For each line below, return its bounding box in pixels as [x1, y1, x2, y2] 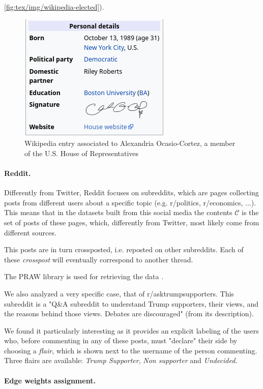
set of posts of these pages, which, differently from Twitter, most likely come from [4, 217, 259, 227]
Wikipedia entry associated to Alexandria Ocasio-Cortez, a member [24, 138, 236, 148]
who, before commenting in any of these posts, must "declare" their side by [4, 335, 238, 346]
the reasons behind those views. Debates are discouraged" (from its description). [4, 308, 254, 319]
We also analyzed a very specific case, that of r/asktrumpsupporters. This [4, 288, 234, 298]
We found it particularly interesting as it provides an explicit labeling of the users [4, 325, 259, 336]
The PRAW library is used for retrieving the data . [4, 271, 164, 282]
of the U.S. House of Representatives [24, 147, 139, 158]
